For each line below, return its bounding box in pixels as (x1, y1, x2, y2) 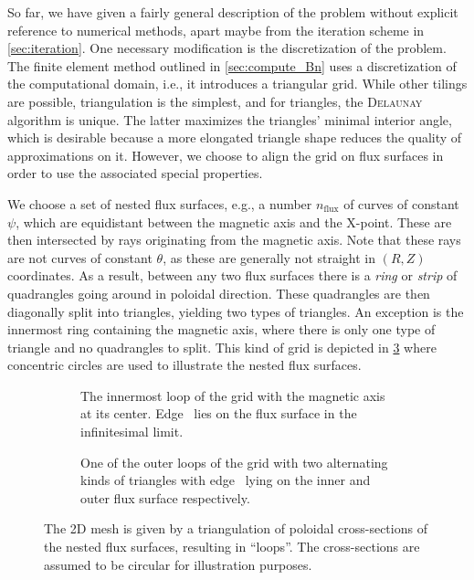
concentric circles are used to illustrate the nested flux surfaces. (7, 355, 362, 374)
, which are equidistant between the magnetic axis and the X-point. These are (16, 212, 452, 231)
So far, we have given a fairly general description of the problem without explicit (7, 3, 458, 21)
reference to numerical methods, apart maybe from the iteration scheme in (7, 20, 425, 39)
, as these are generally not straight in (163, 248, 376, 267)
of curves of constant (343, 194, 459, 213)
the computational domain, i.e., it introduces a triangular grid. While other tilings (7, 74, 468, 93)
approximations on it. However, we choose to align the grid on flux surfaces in (7, 145, 444, 164)
